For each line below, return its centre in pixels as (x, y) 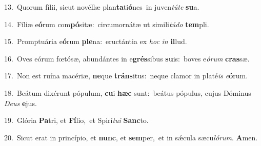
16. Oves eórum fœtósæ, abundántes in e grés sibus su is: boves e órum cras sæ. (127, 58)
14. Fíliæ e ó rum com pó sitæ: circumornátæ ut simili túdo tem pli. (107, 24)
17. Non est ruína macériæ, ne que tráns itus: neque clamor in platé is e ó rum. (126, 76)
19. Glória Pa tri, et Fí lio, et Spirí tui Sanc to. (76, 120)
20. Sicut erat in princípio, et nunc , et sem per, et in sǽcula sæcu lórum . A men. (131, 137)
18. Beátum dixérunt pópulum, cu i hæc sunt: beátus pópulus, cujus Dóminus (128, 92)
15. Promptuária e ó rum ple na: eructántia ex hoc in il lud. (96, 41)
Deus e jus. (21, 103)
